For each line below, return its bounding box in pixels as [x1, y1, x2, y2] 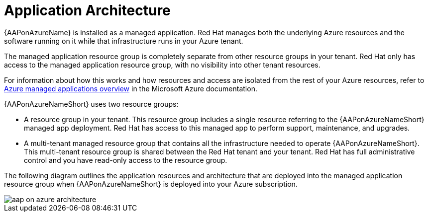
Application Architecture [4, 2, 171, 19]
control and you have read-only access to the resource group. [24, 155, 227, 164]
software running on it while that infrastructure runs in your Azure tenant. [4, 36, 243, 45]
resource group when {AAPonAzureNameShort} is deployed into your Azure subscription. [4, 179, 298, 188]
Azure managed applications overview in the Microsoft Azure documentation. [4, 84, 257, 93]
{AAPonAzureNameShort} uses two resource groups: [4, 99, 179, 108]
